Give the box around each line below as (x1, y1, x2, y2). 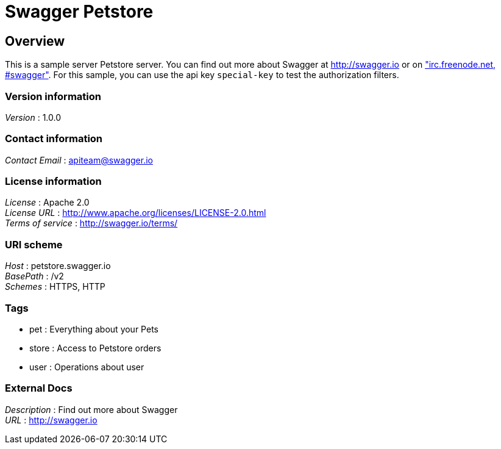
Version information (5, 90, 101, 102)
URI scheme (5, 238, 63, 251)
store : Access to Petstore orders (29, 342, 162, 353)
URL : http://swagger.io (5, 414, 98, 425)
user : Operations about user (29, 361, 144, 372)
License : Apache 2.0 (5, 197, 90, 208)
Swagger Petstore (5, 1, 154, 22)
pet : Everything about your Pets (29, 323, 158, 334)
